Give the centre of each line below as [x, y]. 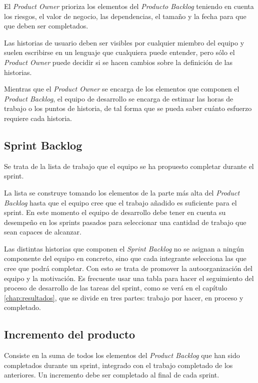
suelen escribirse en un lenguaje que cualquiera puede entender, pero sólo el [119, 52]
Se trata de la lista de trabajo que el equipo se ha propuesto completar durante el [129, 166]
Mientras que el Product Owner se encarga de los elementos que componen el [122, 89]
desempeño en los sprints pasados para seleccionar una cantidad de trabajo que [125, 222]
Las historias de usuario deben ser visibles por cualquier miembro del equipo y [124, 42]
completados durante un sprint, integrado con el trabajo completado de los [118, 365]
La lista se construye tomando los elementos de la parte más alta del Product [122, 192]
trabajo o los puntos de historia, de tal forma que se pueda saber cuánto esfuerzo [128, 108]
